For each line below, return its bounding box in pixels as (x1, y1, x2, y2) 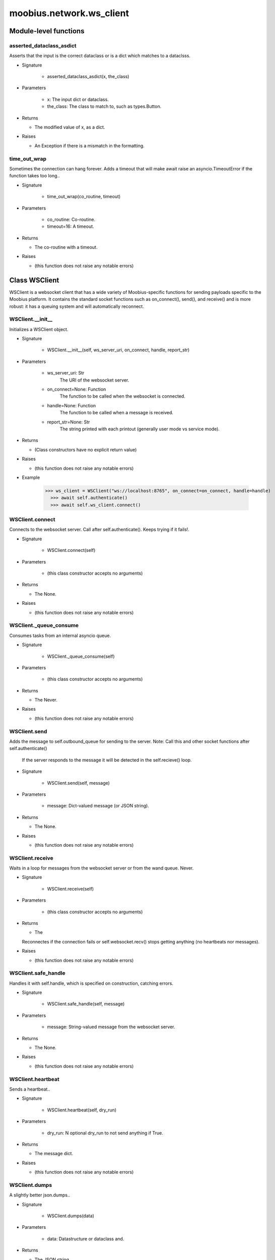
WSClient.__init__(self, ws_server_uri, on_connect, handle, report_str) (47, 347, 190, 353)
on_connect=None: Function (47, 386, 106, 393)
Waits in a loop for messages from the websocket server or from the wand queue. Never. (9, 865, 194, 871)
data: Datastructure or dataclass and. (47, 1235, 124, 1242)
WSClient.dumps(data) (47, 1213, 94, 1219)
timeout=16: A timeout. (47, 223, 94, 229)
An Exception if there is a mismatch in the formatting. (34, 143, 145, 149)
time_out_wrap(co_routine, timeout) (47, 194, 121, 200)
